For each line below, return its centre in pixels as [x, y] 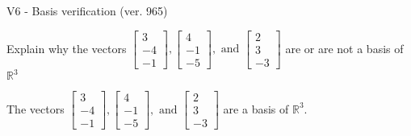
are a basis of [256, 108]
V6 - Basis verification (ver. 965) [87, 10]
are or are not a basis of [344, 48]
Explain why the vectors [67, 48]
